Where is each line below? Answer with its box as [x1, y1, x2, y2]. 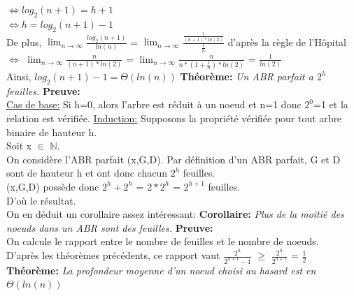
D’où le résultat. [6, 193, 76, 207]
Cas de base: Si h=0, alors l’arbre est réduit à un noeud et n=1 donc [6, 97, 302, 112]
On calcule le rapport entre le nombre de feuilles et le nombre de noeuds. [6, 234, 319, 249]
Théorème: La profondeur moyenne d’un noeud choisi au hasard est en [6, 262, 316, 277]
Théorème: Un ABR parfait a [180, 69, 313, 84]
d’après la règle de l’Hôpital [227, 34, 346, 49]
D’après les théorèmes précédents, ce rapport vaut [6, 248, 220, 262]
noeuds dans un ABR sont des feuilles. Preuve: [6, 220, 213, 235]
